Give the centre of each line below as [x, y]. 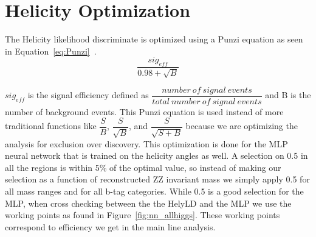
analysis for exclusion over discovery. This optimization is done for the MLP [146, 143]
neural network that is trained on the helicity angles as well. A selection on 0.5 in [156, 155]
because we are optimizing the [242, 126]
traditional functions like [51, 126]
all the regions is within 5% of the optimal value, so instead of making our [143, 167]
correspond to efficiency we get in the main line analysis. [110, 226]
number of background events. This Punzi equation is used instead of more [144, 111]
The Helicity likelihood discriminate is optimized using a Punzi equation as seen [154, 39]
